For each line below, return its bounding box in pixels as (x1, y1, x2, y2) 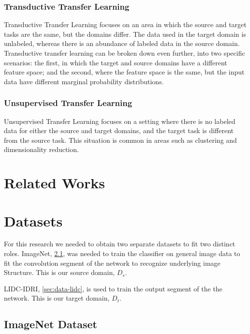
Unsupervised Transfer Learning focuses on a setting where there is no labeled (4, 116, 235, 126)
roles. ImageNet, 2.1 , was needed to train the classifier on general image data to (4, 248, 240, 258)
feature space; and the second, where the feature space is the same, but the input (4, 67, 245, 77)
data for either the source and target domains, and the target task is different (4, 125, 234, 136)
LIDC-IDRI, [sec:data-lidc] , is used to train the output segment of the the (4, 283, 222, 293)
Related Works (4, 173, 105, 193)
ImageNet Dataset (4, 317, 97, 332)
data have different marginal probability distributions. (4, 76, 164, 86)
